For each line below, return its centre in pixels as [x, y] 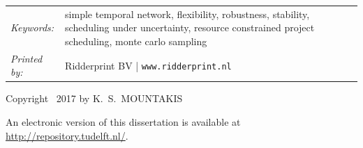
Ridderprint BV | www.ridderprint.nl [148, 65]
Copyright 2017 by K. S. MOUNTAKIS [94, 98]
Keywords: [32, 27]
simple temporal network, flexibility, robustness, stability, [187, 14]
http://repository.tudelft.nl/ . [67, 135]
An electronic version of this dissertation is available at [123, 122]
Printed [27, 58]
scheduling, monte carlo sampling [136, 41]
